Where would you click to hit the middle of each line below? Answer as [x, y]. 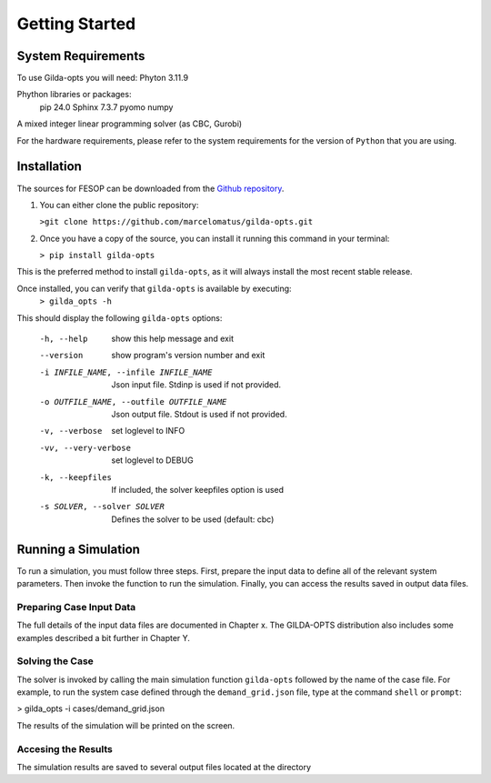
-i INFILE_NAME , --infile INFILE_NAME [126, 372]
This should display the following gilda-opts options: [120, 317]
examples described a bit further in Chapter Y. [104, 637]
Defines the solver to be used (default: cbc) [193, 519]
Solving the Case [55, 661]
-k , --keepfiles [76, 477]
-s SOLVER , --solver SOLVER [102, 507]
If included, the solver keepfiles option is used [198, 489]
